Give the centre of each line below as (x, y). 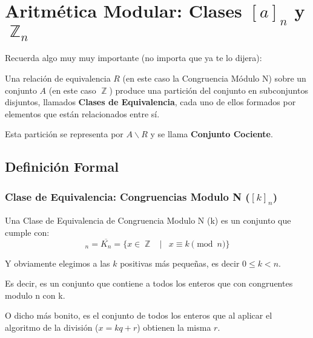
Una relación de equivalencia (58, 78)
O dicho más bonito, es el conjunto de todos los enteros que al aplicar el (139, 315)
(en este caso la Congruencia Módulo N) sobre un (214, 78)
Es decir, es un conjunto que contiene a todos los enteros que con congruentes (149, 283)
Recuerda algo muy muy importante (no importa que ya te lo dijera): (133, 58)
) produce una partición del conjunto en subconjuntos (209, 90)
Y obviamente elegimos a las (58, 263)
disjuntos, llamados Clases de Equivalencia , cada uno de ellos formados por (150, 102)
